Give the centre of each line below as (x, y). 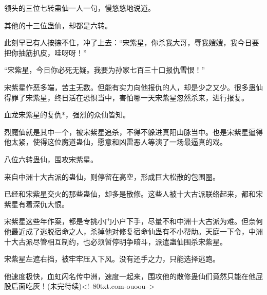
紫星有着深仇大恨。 (36, 204)
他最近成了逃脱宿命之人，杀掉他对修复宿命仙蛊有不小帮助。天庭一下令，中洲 (133, 231)
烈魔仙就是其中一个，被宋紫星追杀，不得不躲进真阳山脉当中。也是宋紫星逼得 (133, 132)
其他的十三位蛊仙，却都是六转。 (58, 25)
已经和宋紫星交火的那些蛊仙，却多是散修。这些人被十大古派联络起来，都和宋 (133, 194)
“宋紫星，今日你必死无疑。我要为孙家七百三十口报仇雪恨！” (105, 70)
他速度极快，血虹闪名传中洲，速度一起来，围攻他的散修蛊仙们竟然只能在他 (130, 276)
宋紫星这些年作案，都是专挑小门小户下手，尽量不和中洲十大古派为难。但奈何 (133, 221)
